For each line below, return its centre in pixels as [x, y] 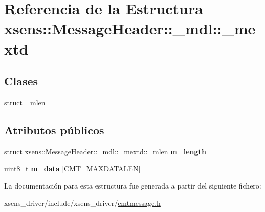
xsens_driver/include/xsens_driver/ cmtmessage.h [82, 203]
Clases [21, 81]
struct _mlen [25, 102]
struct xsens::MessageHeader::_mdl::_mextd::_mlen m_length [105, 151]
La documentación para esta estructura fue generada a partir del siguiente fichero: [133, 185]
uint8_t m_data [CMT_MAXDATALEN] [72, 168]
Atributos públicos [54, 129]
